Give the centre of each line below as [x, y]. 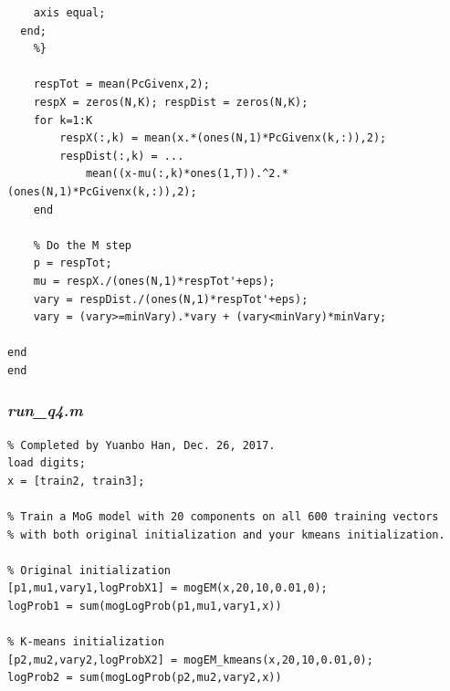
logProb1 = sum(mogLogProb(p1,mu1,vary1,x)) [145, 607]
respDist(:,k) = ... [122, 156]
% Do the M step [83, 245]
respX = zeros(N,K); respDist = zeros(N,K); [171, 102]
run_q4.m [45, 410]
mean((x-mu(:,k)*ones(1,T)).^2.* [187, 174]
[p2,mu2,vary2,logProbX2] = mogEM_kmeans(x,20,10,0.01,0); [190, 660]
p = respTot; [73, 263]
